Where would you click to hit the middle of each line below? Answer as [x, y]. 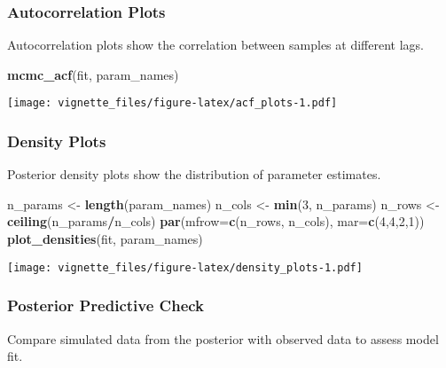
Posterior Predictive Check [106, 305]
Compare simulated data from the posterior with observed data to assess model [223, 338]
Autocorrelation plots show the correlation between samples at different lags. [215, 45]
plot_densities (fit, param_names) [105, 239]
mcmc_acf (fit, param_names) [93, 74]
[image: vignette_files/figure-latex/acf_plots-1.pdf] [172, 103]
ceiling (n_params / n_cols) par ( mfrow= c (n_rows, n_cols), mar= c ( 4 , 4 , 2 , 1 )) [216, 221]
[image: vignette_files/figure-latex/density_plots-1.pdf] [185, 267]
